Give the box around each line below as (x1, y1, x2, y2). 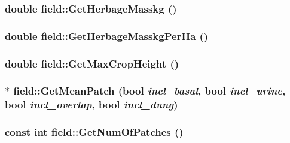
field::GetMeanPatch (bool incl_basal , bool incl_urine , (13, 83, 286, 98)
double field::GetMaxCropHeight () (5, 56, 179, 71)
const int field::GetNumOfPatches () (5, 124, 184, 139)
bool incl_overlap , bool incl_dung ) (5, 97, 178, 112)
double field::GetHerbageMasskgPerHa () (5, 28, 209, 43)
